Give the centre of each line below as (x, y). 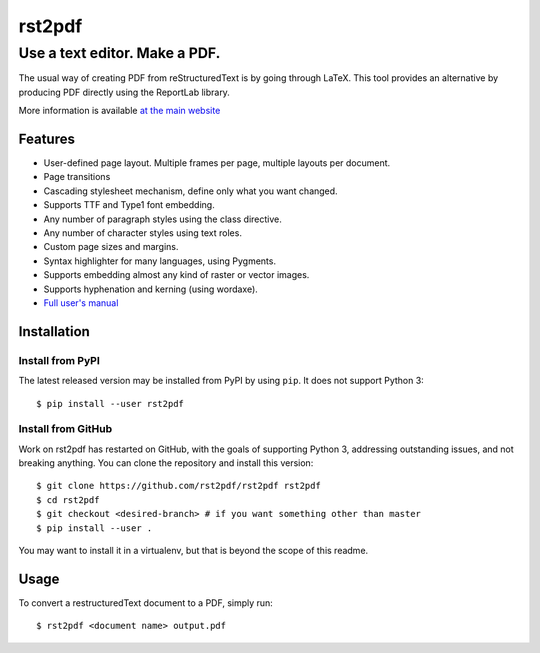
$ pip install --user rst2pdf (110, 403)
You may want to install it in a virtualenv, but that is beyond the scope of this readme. (193, 551)
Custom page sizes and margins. (111, 247)
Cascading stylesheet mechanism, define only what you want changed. (191, 191)
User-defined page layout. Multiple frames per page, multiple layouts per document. (217, 163)
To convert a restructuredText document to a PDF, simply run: (146, 602)
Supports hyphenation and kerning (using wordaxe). (151, 289)
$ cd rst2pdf (68, 499)
